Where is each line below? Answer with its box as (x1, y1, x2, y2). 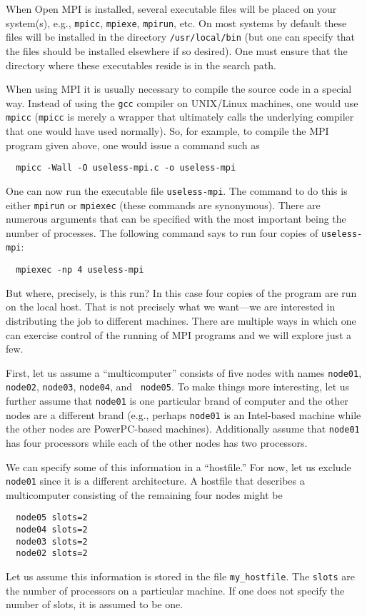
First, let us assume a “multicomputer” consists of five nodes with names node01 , (6, 365, 362, 380)
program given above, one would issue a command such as (6, 137, 260, 152)
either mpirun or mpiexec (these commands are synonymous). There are (6, 197, 321, 212)
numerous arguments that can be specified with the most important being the (6, 211, 346, 226)
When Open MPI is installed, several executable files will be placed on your (6, 1, 337, 16)
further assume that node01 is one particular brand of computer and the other (6, 393, 348, 408)
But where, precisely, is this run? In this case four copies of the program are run (6, 285, 357, 300)
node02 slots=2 (16, 548, 88, 559)
